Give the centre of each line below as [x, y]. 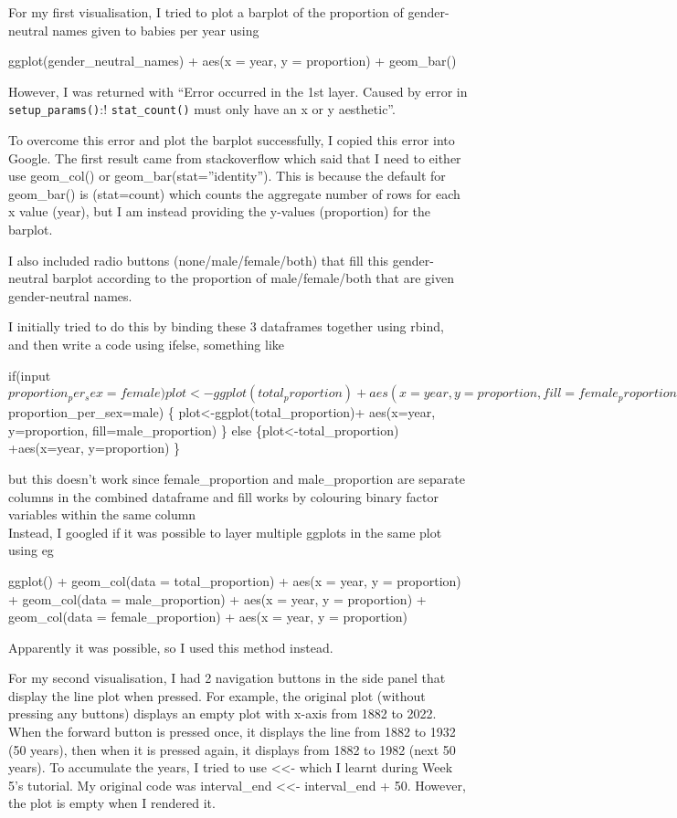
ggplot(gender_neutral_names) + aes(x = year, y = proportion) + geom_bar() [233, 61]
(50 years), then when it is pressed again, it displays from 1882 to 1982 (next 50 [232, 749]
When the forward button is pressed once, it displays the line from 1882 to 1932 [232, 732]
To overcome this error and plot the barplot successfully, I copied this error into [232, 140]
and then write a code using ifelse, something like [147, 344]
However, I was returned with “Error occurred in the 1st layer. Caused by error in [238, 91]
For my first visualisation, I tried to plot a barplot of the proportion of [206, 12]
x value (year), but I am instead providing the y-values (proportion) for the [219, 211]
